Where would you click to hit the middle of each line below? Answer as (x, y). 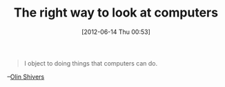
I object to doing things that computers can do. (91, 63)
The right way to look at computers (116, 13)
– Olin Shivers (26, 77)
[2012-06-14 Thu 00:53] (116, 32)
